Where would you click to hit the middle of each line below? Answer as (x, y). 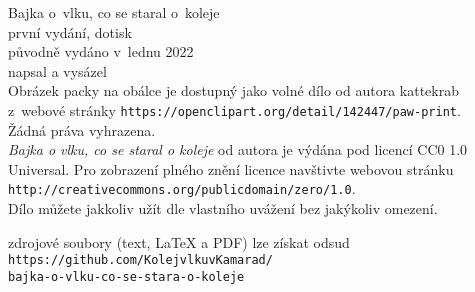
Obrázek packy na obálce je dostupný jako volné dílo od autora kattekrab (233, 90)
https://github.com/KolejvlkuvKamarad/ (140, 260)
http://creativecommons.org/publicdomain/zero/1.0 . (182, 188)
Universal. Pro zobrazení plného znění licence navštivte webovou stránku (231, 168)
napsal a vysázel (57, 70)
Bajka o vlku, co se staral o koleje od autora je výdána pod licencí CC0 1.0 (238, 149)
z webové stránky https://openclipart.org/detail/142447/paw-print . (234, 109)
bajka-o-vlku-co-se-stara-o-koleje (126, 276)
